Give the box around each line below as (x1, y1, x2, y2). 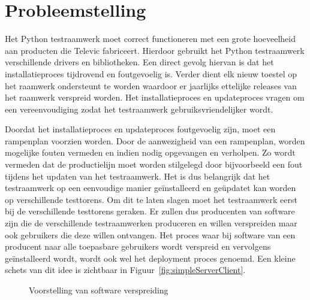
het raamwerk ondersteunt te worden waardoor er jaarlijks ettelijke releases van (5, 79, 297, 92)
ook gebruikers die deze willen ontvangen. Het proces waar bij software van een (5, 228, 296, 241)
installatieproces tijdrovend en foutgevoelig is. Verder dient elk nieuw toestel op (5, 67, 297, 80)
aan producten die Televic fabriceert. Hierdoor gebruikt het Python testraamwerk (5, 44, 305, 56)
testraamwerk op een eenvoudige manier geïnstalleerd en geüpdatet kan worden (5, 181, 296, 194)
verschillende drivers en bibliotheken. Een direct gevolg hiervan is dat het (5, 56, 274, 68)
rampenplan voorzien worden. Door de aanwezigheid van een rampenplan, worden (5, 134, 305, 147)
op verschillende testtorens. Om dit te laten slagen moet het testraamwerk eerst (5, 193, 297, 205)
